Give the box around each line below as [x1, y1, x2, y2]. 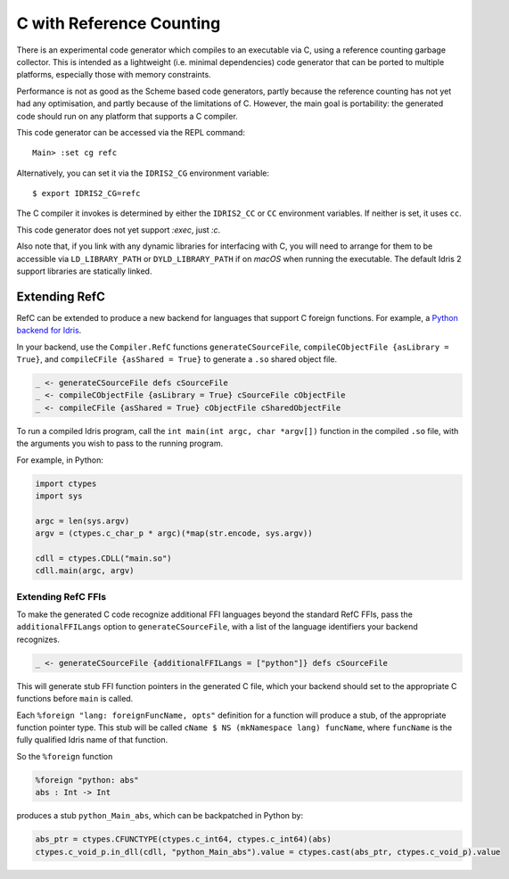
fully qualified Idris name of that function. [16, 735, 168, 745]
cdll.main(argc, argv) [35, 566, 135, 576]
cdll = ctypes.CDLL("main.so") [35, 553, 173, 563]
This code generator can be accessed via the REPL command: [16, 127, 245, 137]
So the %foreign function [16, 751, 113, 761]
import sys [35, 491, 83, 501]
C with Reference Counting [16, 13, 221, 33]
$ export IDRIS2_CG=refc [32, 188, 141, 199]
